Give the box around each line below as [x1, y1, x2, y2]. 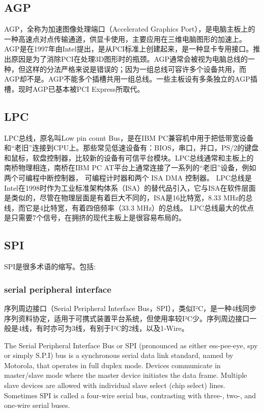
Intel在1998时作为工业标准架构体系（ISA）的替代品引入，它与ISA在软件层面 [4, 182, 256, 193]
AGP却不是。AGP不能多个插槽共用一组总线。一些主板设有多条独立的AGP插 [4, 73, 257, 84]
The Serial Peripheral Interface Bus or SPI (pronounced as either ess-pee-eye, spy [4, 340, 258, 350]
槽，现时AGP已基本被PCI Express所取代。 [4, 83, 144, 94]
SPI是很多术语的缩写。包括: [4, 261, 96, 272]
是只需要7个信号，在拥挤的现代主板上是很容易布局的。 [4, 212, 186, 223]
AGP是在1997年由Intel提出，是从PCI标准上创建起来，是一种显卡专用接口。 [4, 43, 253, 54]
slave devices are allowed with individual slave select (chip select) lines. [4, 380, 225, 391]
